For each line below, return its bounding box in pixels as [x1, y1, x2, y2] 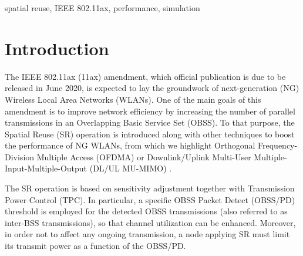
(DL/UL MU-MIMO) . [89, 162, 172, 174]
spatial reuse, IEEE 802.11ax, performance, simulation [5, 2, 200, 14]
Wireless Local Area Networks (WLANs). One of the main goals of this [5, 93, 261, 105]
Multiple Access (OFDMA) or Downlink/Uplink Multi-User [36, 150, 251, 163]
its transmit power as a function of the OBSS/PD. [5, 240, 186, 252]
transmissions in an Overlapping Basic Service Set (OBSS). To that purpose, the [5, 116, 295, 129]
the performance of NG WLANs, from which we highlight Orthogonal [5, 139, 255, 151]
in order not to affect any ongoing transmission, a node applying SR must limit [5, 228, 290, 240]
